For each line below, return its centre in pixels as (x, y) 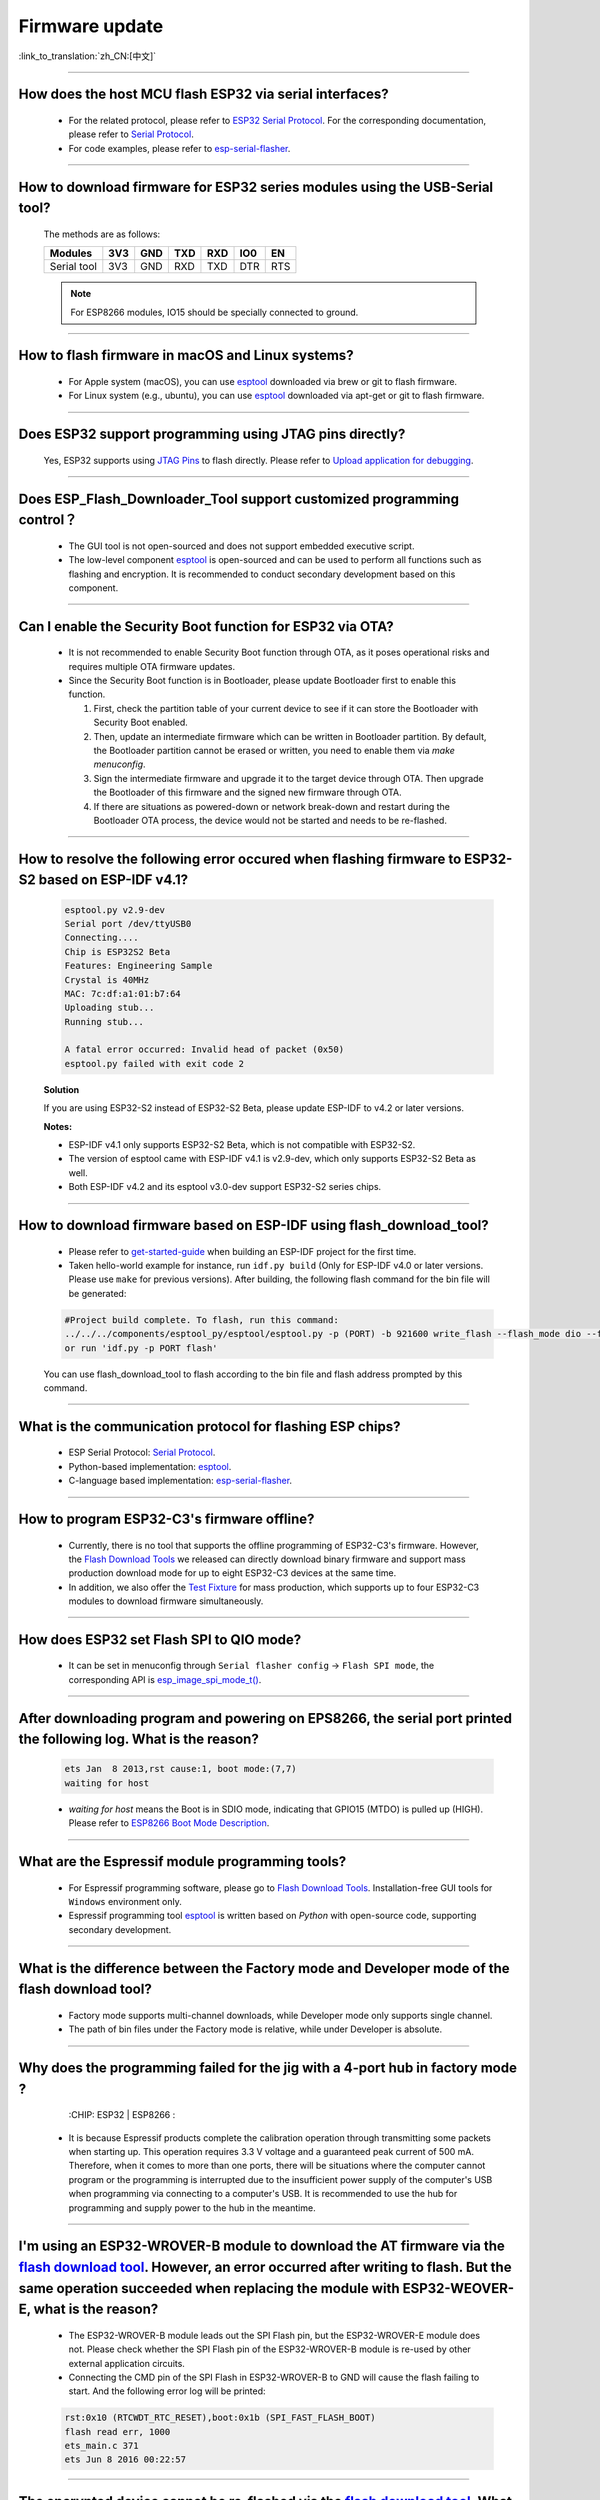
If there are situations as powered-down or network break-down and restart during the (271, 806)
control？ (48, 520)
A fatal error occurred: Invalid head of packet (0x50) (204, 1049)
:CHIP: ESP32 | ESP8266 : (122, 2115)
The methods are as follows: (102, 234)
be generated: (97, 1293)
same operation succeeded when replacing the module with (209, 2288)
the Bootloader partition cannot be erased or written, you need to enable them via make (274, 751)
